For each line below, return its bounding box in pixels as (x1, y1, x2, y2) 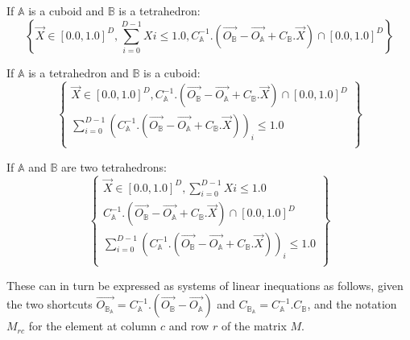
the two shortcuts (6, 296, 93, 313)
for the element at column (28, 317, 157, 334)
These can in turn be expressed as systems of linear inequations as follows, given (6, 276, 404, 293)
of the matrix (221, 317, 287, 334)
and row (168, 317, 209, 334)
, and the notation (307, 296, 397, 313)
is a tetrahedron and (28, 64, 129, 81)
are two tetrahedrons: (61, 158, 167, 175)
